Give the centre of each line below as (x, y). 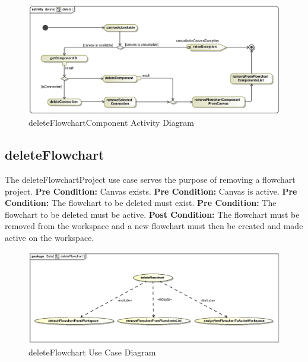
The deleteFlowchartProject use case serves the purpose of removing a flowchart (150, 180)
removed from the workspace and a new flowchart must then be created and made (154, 226)
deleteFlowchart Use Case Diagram (92, 352)
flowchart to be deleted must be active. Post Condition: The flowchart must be (152, 214)
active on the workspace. (50, 238)
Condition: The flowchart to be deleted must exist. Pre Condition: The (141, 203)
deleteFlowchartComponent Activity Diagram (111, 123)
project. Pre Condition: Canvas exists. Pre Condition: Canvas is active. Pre (151, 191)
